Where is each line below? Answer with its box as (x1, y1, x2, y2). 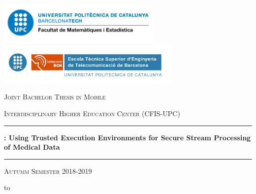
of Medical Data (4, 142, 60, 152)
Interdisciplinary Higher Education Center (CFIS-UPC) (4, 108, 180, 119)
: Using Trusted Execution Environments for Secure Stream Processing (4, 132, 251, 142)
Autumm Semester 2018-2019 (4, 165, 92, 176)
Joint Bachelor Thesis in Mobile (4, 92, 106, 102)
